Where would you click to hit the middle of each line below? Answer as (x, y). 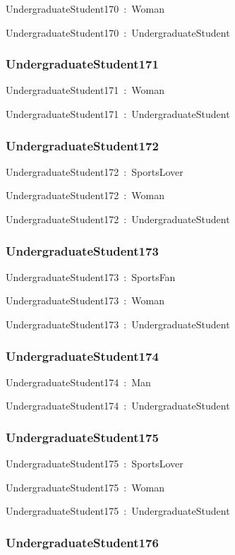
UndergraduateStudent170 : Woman (85, 8)
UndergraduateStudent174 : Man (78, 382)
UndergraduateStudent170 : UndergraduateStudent (118, 32)
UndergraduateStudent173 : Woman (85, 300)
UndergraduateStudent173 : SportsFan (91, 276)
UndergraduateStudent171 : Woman (85, 90)
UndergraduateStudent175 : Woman (85, 487)
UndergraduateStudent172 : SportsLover (95, 171)
